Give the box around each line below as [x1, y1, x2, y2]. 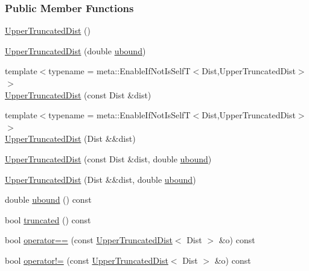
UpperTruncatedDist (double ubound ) [5, 44, 146, 57]
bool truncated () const [5, 213, 91, 226]
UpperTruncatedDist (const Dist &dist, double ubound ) [5, 152, 212, 165]
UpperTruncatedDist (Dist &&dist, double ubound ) [5, 173, 196, 185]
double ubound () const [5, 193, 92, 206]
